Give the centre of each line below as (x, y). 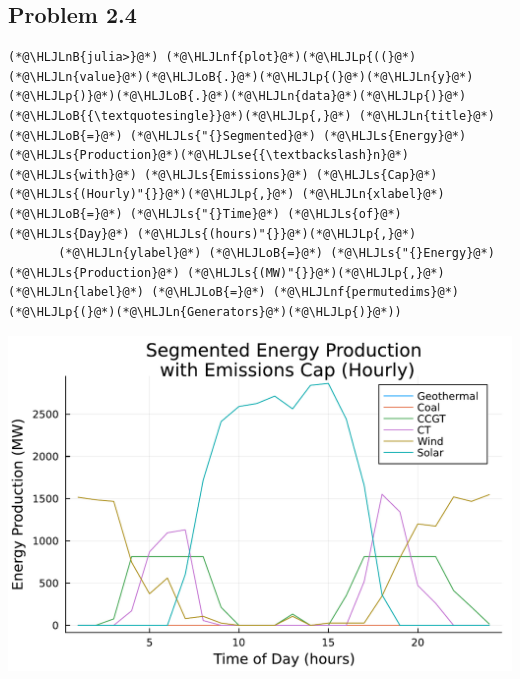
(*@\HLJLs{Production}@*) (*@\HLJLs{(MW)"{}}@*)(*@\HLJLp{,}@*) (226, 272)
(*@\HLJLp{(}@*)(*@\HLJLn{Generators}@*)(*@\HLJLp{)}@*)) (205, 311)
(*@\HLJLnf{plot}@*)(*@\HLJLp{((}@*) (291, 57)
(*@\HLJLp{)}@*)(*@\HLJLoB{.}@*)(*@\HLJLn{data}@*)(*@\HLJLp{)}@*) (237, 96)
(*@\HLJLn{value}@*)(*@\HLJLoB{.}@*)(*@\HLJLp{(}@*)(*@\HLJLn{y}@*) (241, 76)
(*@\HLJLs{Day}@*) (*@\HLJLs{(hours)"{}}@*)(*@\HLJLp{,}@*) (212, 233)
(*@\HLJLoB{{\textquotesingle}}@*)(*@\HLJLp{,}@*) (180, 115)
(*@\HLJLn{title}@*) (426, 115)
